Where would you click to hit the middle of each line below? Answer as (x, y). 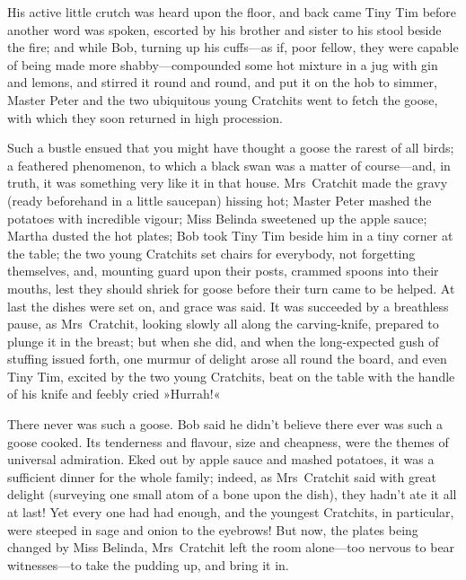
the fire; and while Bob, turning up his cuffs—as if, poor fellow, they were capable (233, 47)
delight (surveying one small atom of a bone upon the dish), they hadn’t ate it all (232, 494)
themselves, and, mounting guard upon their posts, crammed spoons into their (223, 271)
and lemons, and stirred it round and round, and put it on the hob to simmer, (222, 82)
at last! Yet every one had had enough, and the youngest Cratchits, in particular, (231, 512)
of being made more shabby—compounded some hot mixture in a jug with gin (223, 64)
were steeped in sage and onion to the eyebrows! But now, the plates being (213, 529)
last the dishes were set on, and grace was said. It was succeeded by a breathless (228, 306)
